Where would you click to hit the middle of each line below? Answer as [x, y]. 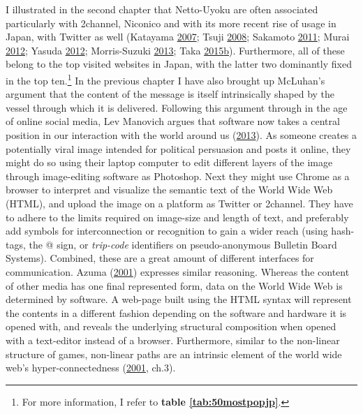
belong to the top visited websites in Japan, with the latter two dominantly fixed [179, 64]
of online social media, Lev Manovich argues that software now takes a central [173, 121]
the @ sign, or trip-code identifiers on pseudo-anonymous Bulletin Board [183, 244]
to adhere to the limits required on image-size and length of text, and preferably [177, 217]
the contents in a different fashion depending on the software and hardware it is [176, 312]
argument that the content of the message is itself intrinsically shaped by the [170, 94]
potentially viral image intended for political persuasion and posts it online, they [178, 148]
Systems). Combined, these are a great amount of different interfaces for [160, 258]
